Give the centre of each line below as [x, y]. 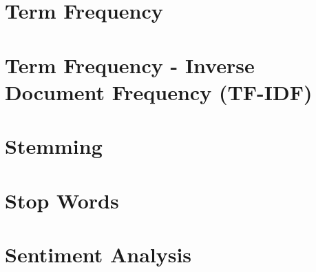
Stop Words [62, 200]
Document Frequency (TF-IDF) [159, 91]
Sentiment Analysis [98, 254]
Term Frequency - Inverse [130, 65]
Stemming [54, 146]
